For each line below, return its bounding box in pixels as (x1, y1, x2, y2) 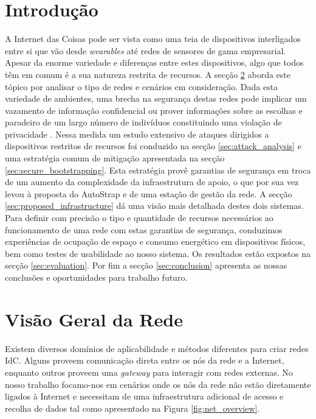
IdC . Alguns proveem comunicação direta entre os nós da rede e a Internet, (5, 354, 284, 367)
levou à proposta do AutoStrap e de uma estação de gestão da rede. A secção (5, 187, 292, 200)
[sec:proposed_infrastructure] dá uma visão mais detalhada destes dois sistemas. (5, 199, 304, 212)
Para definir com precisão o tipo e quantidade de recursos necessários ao (5, 211, 273, 224)
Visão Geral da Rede (5, 306, 183, 331)
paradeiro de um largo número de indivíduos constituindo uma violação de (5, 116, 282, 129)
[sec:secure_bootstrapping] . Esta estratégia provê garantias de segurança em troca (5, 163, 311, 176)
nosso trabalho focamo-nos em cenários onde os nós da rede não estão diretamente (5, 378, 311, 390)
